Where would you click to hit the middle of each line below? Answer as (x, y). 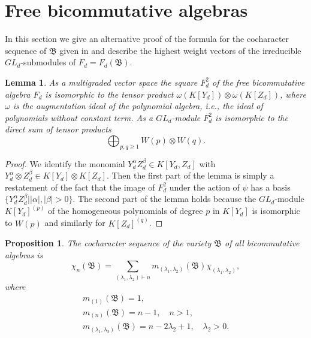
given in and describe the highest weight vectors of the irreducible (180, 50)
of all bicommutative (262, 243)
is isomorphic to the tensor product (109, 94)
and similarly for (75, 223)
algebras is (24, 254)
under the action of (204, 187)
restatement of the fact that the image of (80, 187)
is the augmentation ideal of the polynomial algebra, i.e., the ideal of (138, 106)
